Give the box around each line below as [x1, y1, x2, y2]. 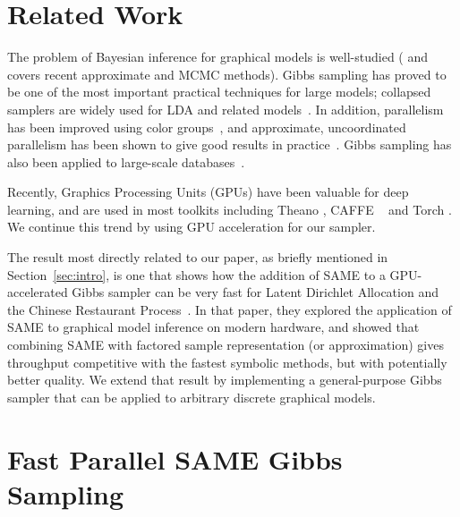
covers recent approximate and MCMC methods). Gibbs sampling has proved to [7, 64, 447, 83]
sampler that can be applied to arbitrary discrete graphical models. [7, 387, 376, 406]
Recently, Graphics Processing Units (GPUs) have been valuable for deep [7, 182, 409, 201]
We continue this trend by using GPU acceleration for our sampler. [7, 217, 376, 236]
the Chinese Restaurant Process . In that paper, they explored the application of [7, 300, 452, 318]
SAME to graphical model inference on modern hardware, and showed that [7, 318, 420, 336]
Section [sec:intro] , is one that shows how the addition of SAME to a [7, 265, 386, 284]
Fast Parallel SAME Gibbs [7, 440, 343, 477]
